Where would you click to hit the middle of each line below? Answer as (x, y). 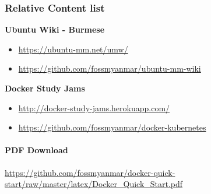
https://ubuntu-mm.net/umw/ (73, 49)
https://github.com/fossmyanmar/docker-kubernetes (112, 127)
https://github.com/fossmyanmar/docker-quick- (90, 172)
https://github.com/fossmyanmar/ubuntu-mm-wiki (110, 68)
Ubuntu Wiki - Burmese (55, 29)
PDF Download (36, 150)
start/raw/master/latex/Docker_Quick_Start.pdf (94, 184)
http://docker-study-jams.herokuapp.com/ (94, 107)
